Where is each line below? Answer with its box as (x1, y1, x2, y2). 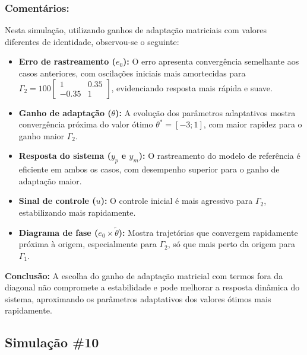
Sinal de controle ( (18, 194, 96, 207)
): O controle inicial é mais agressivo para (100, 194, 253, 207)
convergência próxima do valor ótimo (18, 118, 153, 130)
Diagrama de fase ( (18, 226, 99, 238)
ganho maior (18, 129, 65, 142)
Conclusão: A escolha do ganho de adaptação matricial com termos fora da (5, 269, 283, 282)
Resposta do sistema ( (18, 149, 111, 162)
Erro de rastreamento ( (18, 55, 116, 68)
